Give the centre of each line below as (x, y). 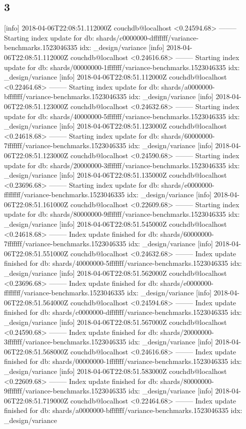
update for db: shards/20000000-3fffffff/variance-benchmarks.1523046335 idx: (122, 165)
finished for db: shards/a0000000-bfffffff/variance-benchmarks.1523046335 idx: (123, 410)
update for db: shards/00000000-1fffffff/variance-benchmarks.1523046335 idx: (122, 67)
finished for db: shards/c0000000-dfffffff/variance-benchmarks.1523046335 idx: (123, 312)
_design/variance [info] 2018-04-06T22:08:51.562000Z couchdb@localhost (115, 273)
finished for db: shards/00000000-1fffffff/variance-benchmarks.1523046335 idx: (123, 361)
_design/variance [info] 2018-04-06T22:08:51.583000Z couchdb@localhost (115, 371)
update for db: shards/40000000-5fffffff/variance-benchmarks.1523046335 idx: (122, 116)
